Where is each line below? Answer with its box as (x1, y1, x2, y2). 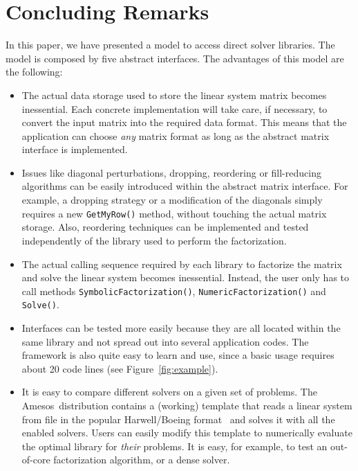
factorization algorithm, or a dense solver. (53, 452, 230, 467)
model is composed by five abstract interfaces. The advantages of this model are (6, 51, 344, 65)
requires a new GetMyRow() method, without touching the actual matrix (21, 206, 327, 220)
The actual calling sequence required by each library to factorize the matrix (21, 256, 342, 271)
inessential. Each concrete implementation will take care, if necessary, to (21, 101, 328, 116)
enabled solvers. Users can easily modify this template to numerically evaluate (21, 425, 352, 440)
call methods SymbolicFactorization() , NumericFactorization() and (21, 283, 326, 298)
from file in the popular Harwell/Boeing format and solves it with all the (21, 411, 335, 426)
